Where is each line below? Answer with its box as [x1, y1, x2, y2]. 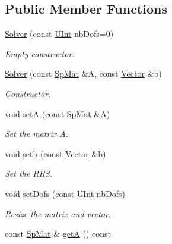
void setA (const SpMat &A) [5, 107, 110, 120]
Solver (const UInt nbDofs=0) [5, 27, 114, 40]
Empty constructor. [5, 47, 75, 60]
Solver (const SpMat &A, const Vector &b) [5, 67, 162, 80]
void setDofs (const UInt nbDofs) [5, 187, 125, 199]
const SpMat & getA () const [5, 227, 112, 240]
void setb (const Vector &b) [5, 147, 106, 159]
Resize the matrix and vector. [5, 207, 112, 220]
